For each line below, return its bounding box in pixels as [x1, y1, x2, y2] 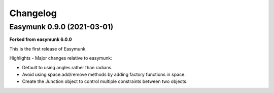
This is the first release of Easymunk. [9, 45, 87, 52]
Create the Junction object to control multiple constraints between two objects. [22, 78, 188, 84]
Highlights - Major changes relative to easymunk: [9, 55, 113, 61]
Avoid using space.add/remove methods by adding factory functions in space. [22, 71, 186, 77]
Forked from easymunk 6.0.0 [9, 36, 72, 42]
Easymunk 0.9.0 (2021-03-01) [9, 22, 114, 31]
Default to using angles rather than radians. [22, 64, 113, 70]
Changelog [9, 8, 57, 19]
